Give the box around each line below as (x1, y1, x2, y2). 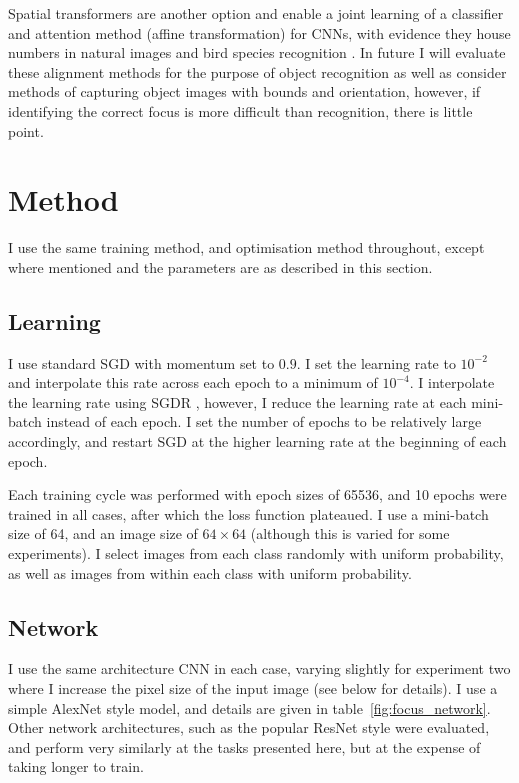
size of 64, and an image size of (8, 523, 198, 544)
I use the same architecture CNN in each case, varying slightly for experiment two (8, 658, 511, 679)
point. (8, 120, 44, 141)
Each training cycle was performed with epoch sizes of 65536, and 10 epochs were (8, 484, 507, 505)
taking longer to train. (8, 756, 144, 777)
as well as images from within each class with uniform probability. (8, 562, 412, 583)
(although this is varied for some (250, 523, 450, 544)
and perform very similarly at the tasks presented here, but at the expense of (8, 736, 481, 757)
